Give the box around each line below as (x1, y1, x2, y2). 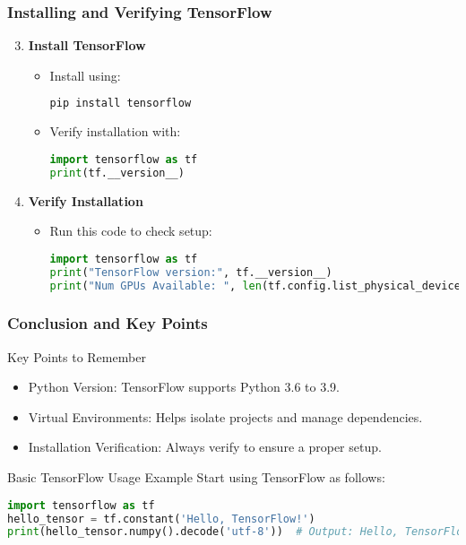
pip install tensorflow (49, 97, 192, 110)
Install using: (49, 65, 121, 84)
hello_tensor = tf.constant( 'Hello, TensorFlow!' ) (7, 512, 315, 525)
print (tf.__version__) (49, 166, 185, 179)
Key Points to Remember (7, 347, 146, 366)
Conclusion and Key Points (7, 312, 208, 334)
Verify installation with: (49, 122, 181, 141)
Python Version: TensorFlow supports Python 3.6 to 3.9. (28, 377, 340, 396)
